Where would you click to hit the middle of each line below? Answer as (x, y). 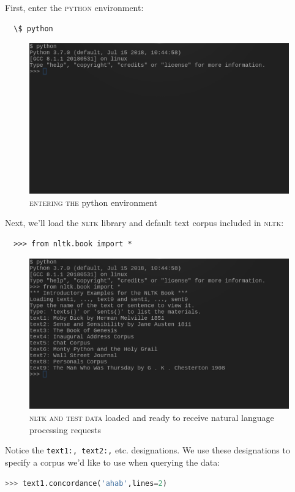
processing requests (65, 429)
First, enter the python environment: (74, 7)
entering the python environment (93, 202)
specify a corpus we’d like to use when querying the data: (113, 462)
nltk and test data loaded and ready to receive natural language (152, 418)
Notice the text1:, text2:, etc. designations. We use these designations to (147, 450)
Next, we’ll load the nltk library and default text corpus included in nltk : (144, 223)
